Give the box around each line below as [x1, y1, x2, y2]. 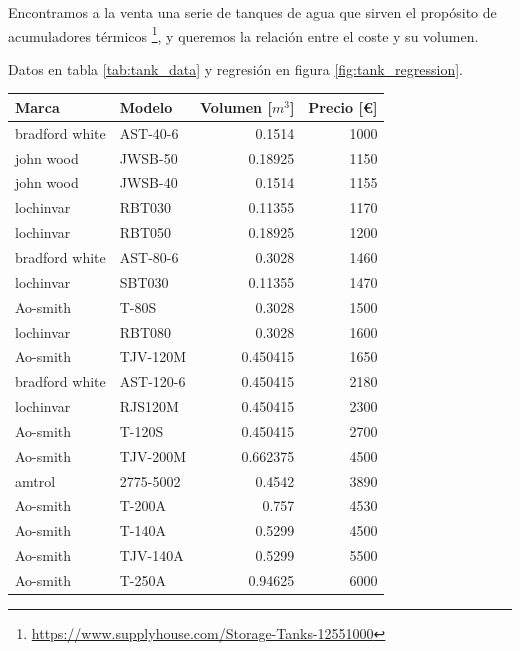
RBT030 [119, 197, 172, 218]
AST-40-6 [119, 122, 179, 143]
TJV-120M [119, 346, 187, 367]
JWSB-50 [119, 147, 178, 168]
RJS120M [119, 396, 179, 417]
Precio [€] [308, 96, 378, 117]
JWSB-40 [119, 172, 178, 193]
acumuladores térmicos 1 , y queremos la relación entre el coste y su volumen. [8, 22, 479, 46]
